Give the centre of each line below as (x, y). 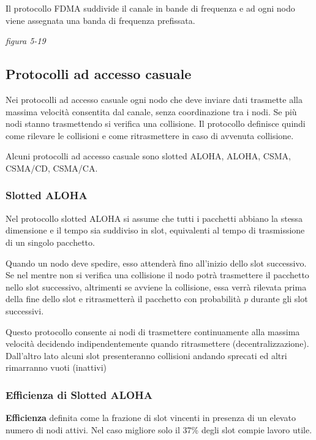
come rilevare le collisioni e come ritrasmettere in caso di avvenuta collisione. (150, 135)
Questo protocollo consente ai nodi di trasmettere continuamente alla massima (153, 331)
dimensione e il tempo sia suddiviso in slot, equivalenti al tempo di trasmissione (155, 230)
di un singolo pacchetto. (50, 242)
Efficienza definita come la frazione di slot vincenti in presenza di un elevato (151, 418)
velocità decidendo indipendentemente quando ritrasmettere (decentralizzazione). (157, 343)
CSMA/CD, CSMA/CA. (52, 168)
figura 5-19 (26, 41)
